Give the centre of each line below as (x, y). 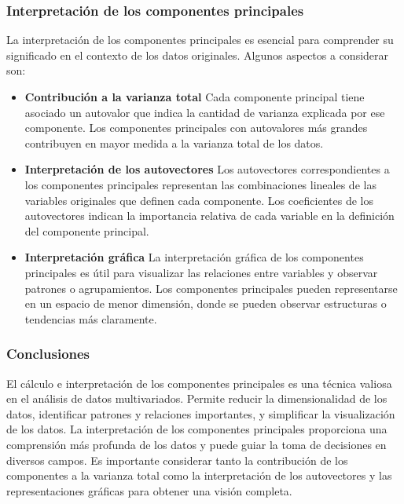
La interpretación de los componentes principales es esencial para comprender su (200, 40)
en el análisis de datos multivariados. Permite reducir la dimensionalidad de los (197, 398)
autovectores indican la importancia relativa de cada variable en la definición (209, 215)
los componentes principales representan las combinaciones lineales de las (200, 184)
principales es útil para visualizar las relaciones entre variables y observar (201, 272)
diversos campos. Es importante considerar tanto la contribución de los (177, 460)
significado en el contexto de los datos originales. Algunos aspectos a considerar (198, 55)
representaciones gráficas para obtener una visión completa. (149, 490)
